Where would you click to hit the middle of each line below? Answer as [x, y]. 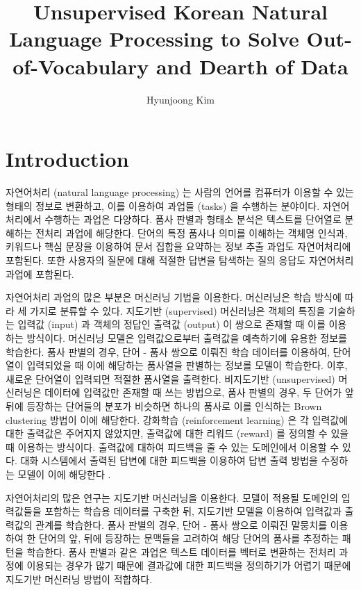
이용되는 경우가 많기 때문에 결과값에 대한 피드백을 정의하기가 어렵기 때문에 [189, 565]
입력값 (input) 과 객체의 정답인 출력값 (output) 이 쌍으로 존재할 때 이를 [171, 324]
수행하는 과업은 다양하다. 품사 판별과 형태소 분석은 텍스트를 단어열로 [193, 219]
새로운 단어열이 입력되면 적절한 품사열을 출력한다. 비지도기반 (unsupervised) [170, 378]
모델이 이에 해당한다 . [64, 474]
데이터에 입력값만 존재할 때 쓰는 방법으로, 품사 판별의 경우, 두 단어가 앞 [199, 392]
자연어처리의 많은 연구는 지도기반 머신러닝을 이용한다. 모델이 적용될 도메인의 [172, 497]
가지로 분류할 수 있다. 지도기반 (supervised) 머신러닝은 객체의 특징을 [178, 310]
